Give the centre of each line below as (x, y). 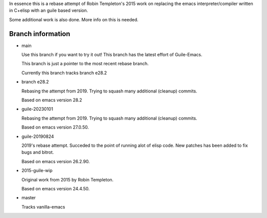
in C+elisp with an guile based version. (49, 10)
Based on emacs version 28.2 (52, 100)
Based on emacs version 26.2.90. (56, 161)
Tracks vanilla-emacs (43, 207)
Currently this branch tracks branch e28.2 (64, 73)
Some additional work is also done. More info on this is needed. (74, 19)
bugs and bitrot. (38, 152)
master (29, 198)
